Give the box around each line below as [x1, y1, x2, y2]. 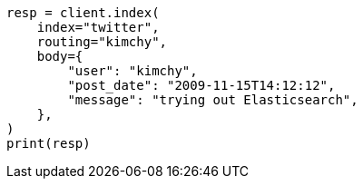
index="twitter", [36, 20, 160, 34]
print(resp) [6, 136, 91, 151]
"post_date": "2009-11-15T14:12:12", [67, 78, 336, 93]
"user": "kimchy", [67, 64, 198, 78]
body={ [36, 49, 83, 64]
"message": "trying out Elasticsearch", [67, 93, 358, 107]
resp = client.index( [6, 5, 160, 20]
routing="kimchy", [36, 34, 168, 49]
